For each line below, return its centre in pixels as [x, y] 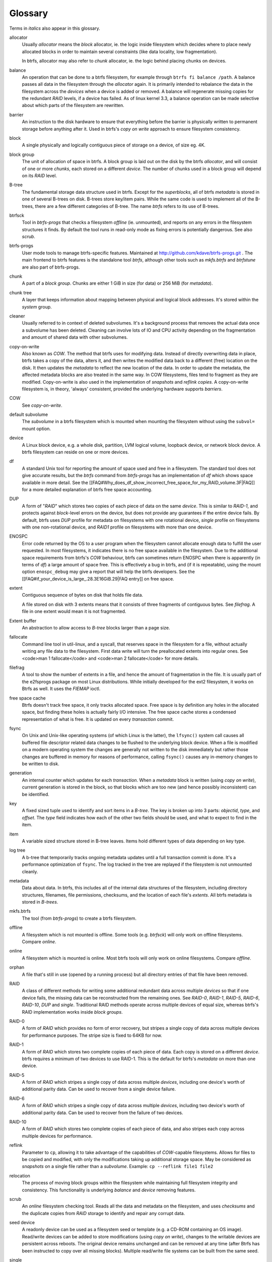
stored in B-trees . [40, 902]
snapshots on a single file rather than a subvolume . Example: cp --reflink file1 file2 [118, 1167]
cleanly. [30, 871]
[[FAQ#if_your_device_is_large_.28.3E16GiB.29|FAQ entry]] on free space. [98, 579]
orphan [17, 967]
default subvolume [29, 414]
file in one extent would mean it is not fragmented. [74, 611]
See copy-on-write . [42, 405]
